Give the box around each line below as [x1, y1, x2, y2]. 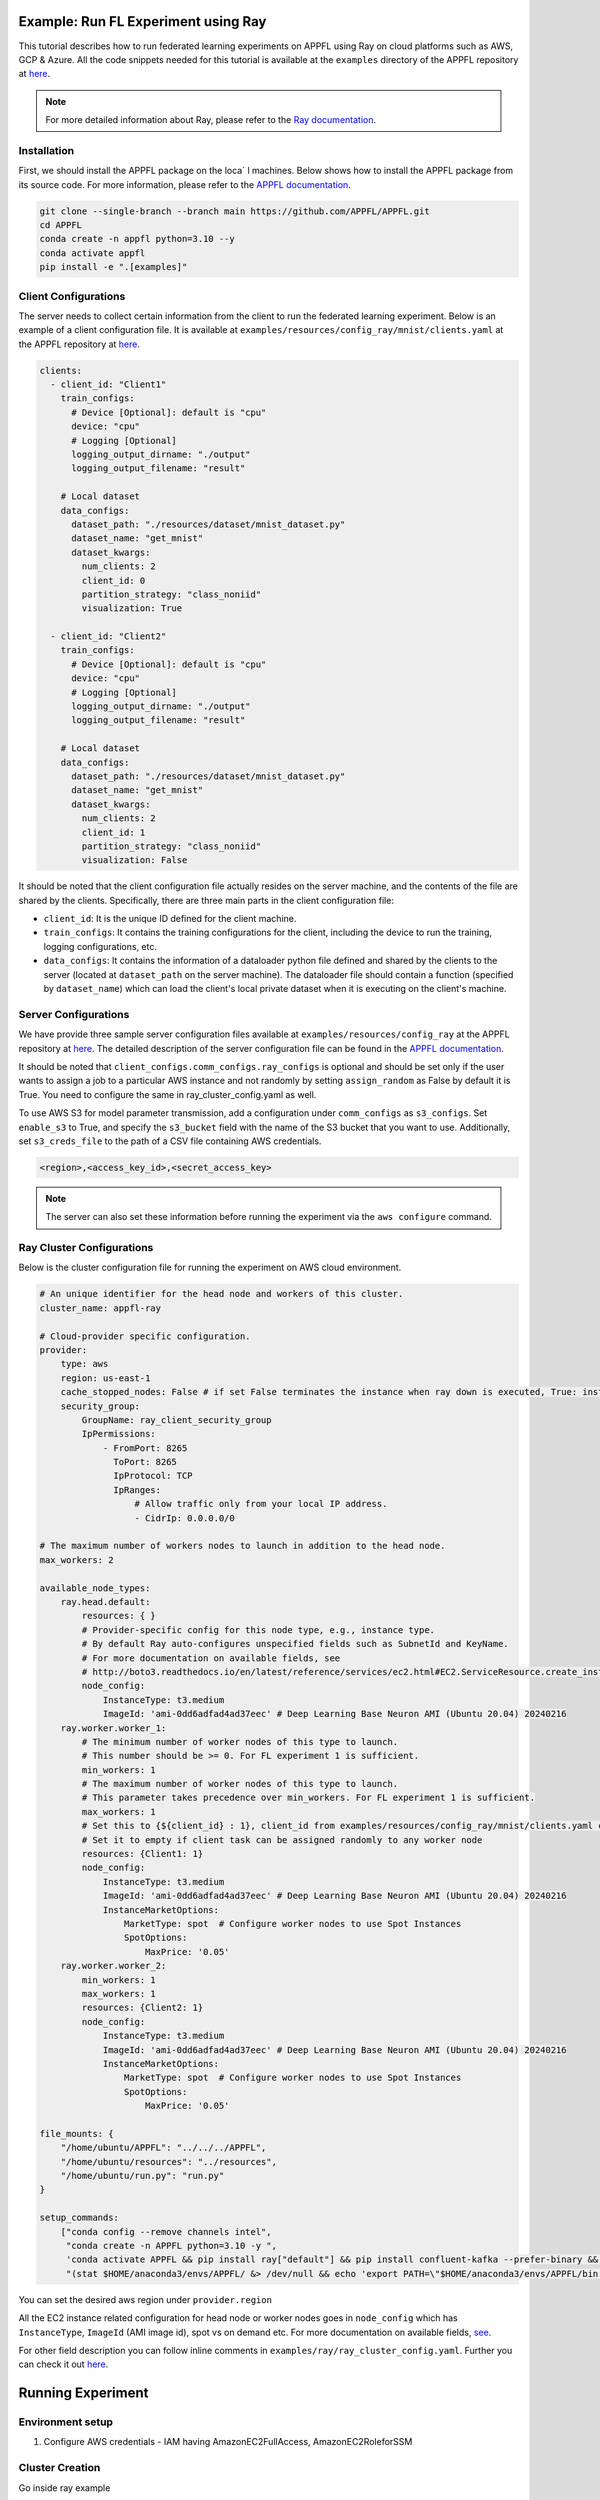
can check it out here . [18, 2358, 109, 2370]
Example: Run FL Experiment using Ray [18, 13, 267, 30]
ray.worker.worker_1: [60, 1722, 167, 1734]
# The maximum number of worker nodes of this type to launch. [81, 1778, 399, 1790]
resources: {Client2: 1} [81, 2002, 204, 2014]
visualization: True [81, 603, 183, 614]
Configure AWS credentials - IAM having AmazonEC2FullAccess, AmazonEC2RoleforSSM [43, 2436, 413, 2448]
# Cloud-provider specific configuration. [39, 1330, 251, 1342]
